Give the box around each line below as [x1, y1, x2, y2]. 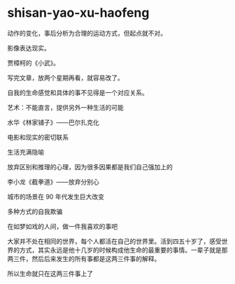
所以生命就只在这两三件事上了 [7, 269, 93, 278]
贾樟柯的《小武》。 [7, 58, 59, 67]
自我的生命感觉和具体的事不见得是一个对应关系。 [7, 88, 148, 97]
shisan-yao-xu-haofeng [7, 5, 150, 21]
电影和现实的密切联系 [7, 133, 69, 141]
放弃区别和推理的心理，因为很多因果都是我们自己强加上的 [7, 162, 173, 171]
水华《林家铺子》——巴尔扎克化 [7, 118, 99, 127]
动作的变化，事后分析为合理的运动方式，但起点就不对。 [7, 29, 166, 37]
